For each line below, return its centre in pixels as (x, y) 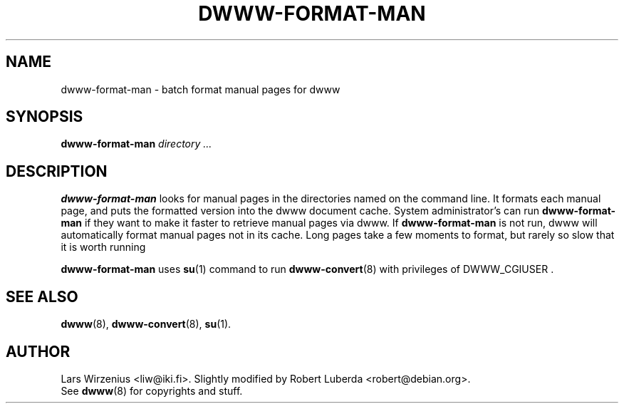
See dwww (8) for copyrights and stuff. (152, 390)
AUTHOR (38, 351)
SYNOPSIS (45, 117)
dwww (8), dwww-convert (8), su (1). (146, 324)
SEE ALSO (42, 296)
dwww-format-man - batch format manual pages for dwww (201, 89)
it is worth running (103, 247)
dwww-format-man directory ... (136, 144)
